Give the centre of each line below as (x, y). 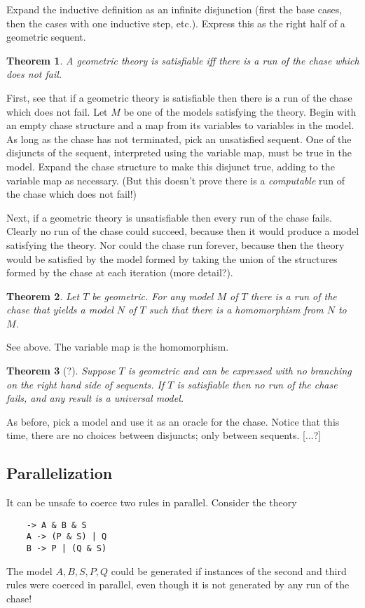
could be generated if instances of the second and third (229, 570)
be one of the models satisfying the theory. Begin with (240, 111)
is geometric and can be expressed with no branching (240, 371)
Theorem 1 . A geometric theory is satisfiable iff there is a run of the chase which (183, 60)
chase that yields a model (60, 310)
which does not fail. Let (57, 111)
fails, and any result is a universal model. (95, 398)
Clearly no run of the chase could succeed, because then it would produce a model (183, 231)
